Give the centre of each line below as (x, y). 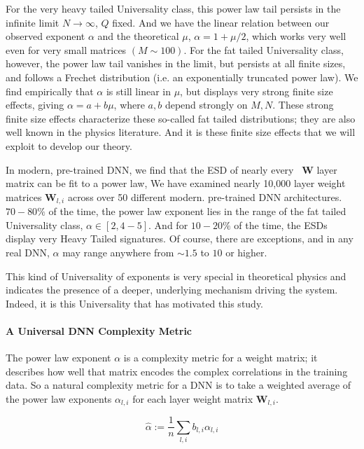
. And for (168, 224)
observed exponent (45, 36)
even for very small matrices (66, 49)
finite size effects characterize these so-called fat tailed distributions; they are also (181, 118)
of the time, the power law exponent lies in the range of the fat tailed (197, 211)
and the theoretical (138, 36)
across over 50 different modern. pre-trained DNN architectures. (205, 196)
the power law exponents (59, 398)
